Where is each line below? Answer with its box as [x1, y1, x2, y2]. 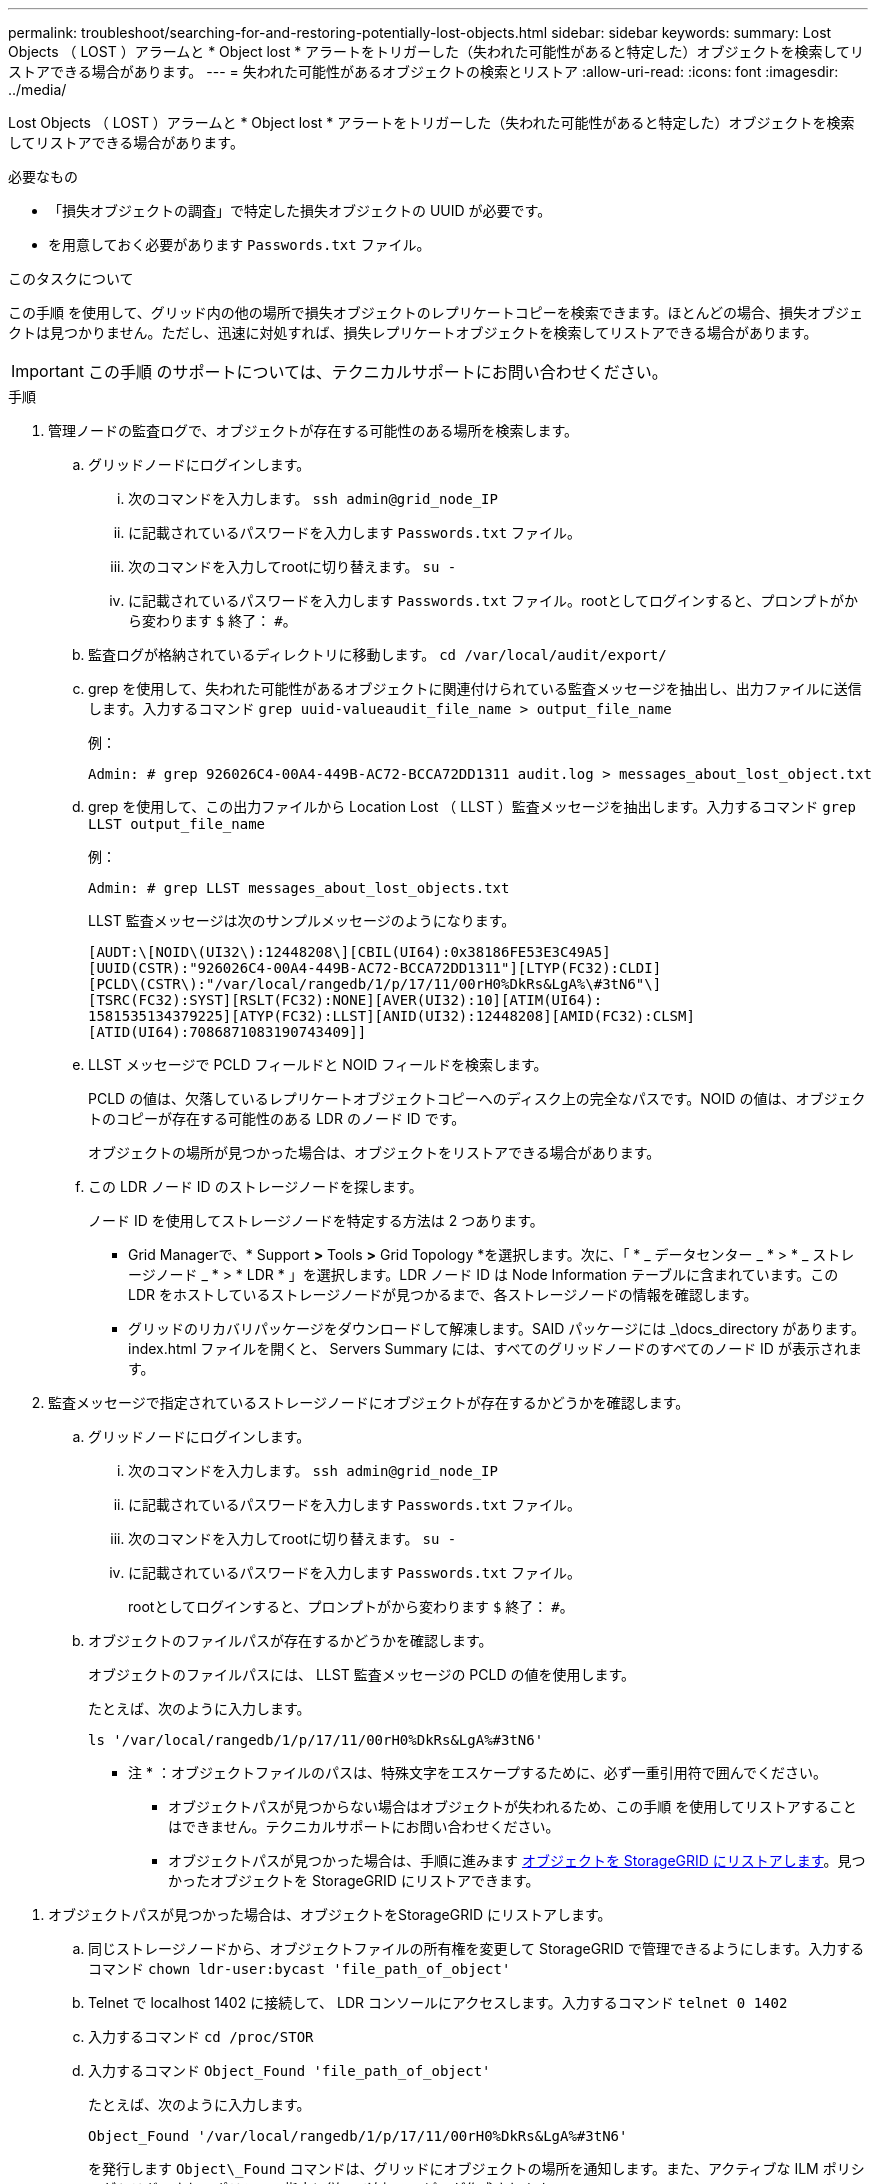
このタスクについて [8, 270, 134, 287]
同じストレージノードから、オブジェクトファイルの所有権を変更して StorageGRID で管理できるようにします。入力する [88, 1940, 865, 1957]
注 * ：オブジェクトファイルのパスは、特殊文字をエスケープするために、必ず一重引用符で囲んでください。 [128, 1764, 827, 1781]
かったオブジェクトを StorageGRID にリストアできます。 [168, 1872, 540, 1889]
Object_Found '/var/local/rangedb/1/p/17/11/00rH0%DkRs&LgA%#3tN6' [88, 2128, 628, 2144]
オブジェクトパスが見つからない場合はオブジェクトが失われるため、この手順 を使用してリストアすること [168, 1798, 857, 1815]
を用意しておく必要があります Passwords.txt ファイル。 [48, 236, 431, 253]
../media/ [8, 81, 67, 98]
